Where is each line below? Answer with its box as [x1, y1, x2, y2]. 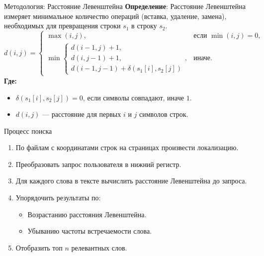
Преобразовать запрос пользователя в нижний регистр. [15, 159, 181, 169]
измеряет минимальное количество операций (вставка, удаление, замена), [4, 10, 227, 21]
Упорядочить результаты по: [15, 192, 101, 203]
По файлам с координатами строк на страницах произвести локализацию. [15, 142, 239, 153]
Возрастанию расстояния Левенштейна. [27, 209, 147, 219]
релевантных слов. [71, 242, 127, 253]
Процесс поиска [4, 125, 52, 136]
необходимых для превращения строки [4, 20, 121, 31]
